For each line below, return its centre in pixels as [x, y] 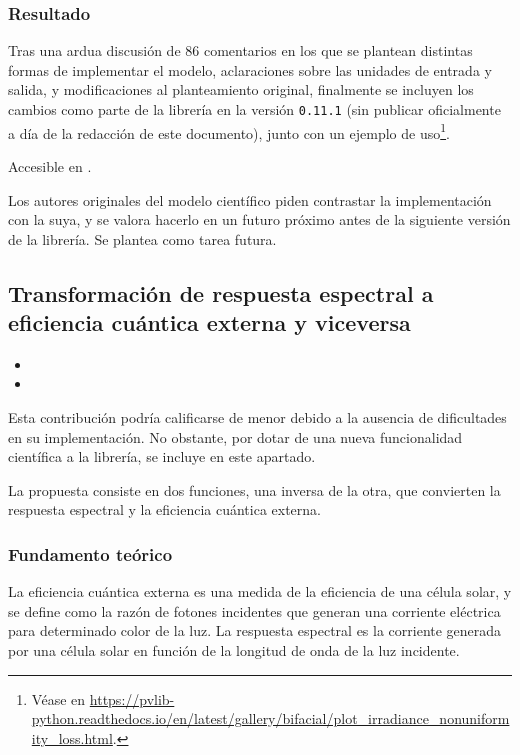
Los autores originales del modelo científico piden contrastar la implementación [250, 199]
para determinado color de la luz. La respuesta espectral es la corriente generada [255, 630]
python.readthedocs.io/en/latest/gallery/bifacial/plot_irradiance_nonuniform [270, 718]
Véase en [58, 698]
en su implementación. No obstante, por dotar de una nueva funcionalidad [235, 436]
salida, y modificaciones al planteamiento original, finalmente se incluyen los [241, 89]
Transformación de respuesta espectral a [221, 292]
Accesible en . [50, 165]
